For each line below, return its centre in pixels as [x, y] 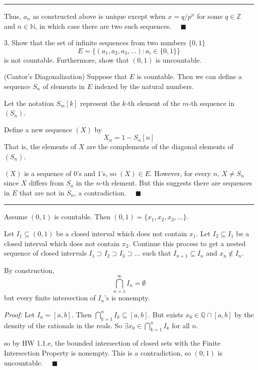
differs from [46, 183]
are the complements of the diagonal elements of [160, 146]
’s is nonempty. [127, 298]
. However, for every [180, 173]
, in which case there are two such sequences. [103, 26]
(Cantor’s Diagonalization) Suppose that [66, 76]
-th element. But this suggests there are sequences [176, 183]
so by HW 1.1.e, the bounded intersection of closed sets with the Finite [112, 343]
